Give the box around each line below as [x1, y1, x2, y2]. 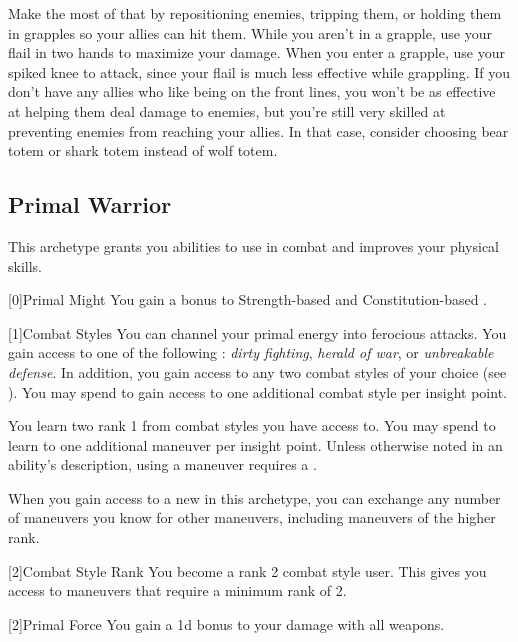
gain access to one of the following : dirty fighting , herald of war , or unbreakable [8, 342, 494, 363]
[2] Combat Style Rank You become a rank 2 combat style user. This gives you [8, 560, 487, 581]
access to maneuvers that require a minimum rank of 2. [8, 580, 347, 601]
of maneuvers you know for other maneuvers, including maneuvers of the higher [8, 507, 496, 528]
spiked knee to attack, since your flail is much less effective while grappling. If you [8, 61, 511, 82]
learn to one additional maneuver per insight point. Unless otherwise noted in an [8, 434, 503, 455]
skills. [8, 255, 42, 276]
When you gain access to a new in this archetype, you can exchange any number [8, 487, 501, 508]
